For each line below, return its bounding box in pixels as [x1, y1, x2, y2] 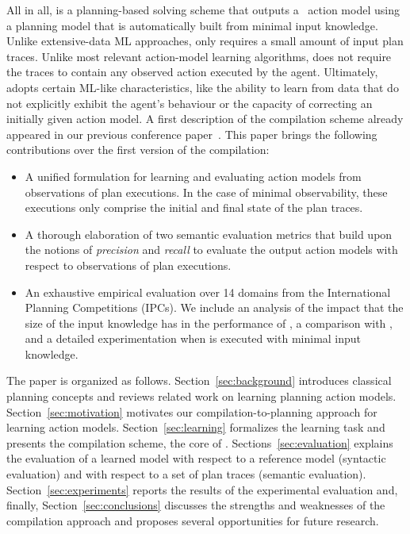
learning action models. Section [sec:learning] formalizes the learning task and [6, 419, 385, 436]
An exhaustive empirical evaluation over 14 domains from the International [25, 283, 391, 300]
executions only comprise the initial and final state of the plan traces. [25, 199, 363, 216]
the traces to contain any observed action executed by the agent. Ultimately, [6, 63, 378, 80]
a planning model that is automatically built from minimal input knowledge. [6, 17, 378, 33]
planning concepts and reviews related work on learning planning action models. [6, 388, 397, 405]
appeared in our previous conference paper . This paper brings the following [6, 125, 377, 142]
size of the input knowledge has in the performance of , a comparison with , [25, 314, 393, 331]
